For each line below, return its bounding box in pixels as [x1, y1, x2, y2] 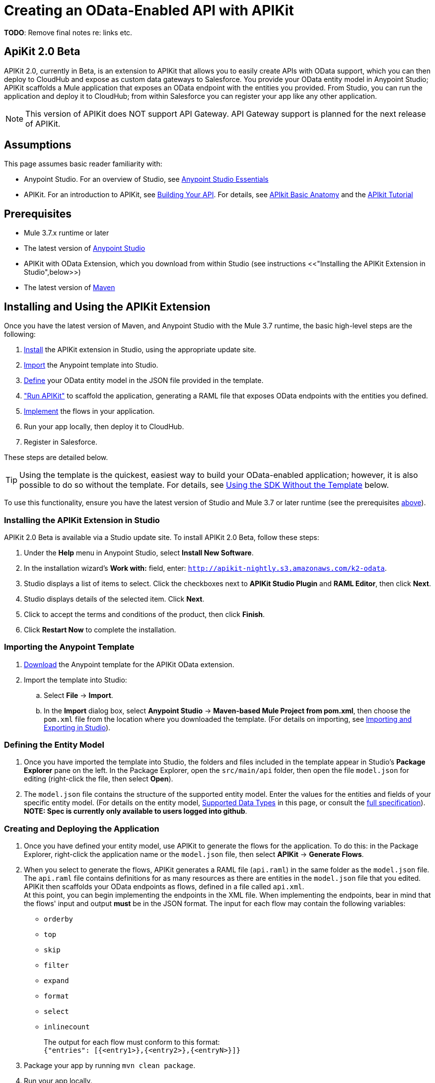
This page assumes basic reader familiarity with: [4, 159, 162, 168]
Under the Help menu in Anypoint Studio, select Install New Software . [24, 548, 254, 557]
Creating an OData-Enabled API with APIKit [4, 2, 294, 19]
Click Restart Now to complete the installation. [24, 625, 176, 634]
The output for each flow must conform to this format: [44, 1038, 220, 1047]
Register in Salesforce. [24, 438, 97, 447]
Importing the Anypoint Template [4, 642, 135, 652]
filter [44, 961, 69, 970]
